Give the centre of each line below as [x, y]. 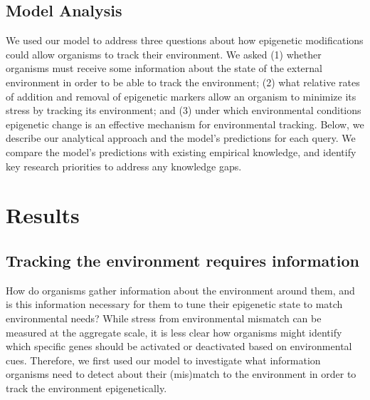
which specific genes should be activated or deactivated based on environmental [179, 346]
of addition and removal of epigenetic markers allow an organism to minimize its [181, 96]
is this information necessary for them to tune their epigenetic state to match [174, 304]
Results [43, 215]
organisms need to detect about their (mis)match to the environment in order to [181, 374]
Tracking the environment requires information [183, 260]
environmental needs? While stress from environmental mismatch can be [164, 318]
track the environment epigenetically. [86, 388]
